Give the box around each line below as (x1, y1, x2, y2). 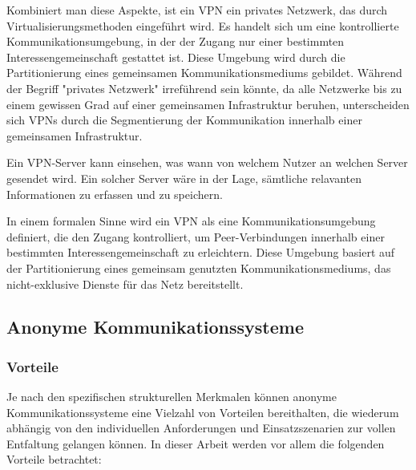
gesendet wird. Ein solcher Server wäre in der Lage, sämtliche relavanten (6, 169, 362, 186)
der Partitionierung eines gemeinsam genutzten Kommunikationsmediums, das (6, 259, 391, 276)
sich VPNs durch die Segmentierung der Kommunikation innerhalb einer (6, 111, 362, 128)
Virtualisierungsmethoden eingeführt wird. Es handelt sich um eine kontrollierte (6, 17, 399, 34)
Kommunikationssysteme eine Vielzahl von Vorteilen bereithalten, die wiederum (6, 403, 399, 420)
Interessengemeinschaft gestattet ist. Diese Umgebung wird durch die (6, 48, 345, 65)
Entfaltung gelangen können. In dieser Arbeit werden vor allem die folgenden (6, 435, 385, 452)
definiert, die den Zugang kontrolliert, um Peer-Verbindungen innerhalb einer (6, 228, 385, 245)
